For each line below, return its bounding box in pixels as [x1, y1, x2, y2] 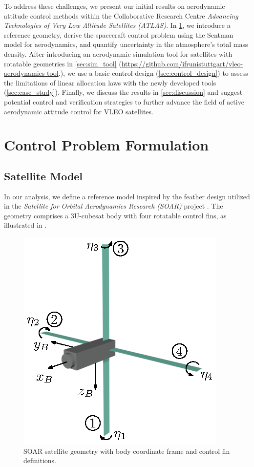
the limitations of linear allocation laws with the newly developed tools [4, 77, 216, 87]
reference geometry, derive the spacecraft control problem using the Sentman [4, 29, 233, 40]
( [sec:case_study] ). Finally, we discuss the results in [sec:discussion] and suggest [4, 87, 243, 97]
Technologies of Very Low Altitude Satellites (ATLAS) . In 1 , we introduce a [4, 20, 231, 30]
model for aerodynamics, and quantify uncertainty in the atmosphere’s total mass [4, 39, 248, 49]
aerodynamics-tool [4, 68, 59, 78]
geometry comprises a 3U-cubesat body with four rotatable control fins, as [4, 210, 227, 220]
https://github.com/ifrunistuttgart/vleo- [121, 58, 243, 68]
